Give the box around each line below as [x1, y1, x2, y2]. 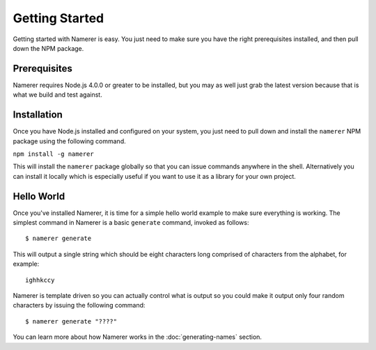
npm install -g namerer [13, 150, 94, 158]
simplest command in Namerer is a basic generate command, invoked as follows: [13, 218, 249, 226]
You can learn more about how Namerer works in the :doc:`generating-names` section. [13, 333, 263, 341]
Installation [13, 109, 63, 121]
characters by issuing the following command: [13, 301, 146, 310]
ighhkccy [25, 276, 55, 284]
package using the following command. [13, 136, 126, 145]
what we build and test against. [13, 90, 102, 99]
